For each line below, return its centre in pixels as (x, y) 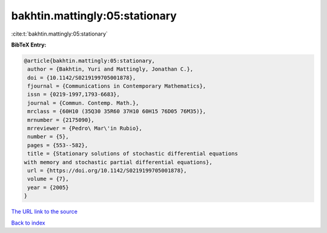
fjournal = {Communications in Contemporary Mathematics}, (117, 86)
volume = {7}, (48, 179)
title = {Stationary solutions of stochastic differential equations (133, 154)
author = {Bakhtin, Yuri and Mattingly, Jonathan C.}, (111, 69)
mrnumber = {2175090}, (61, 120)
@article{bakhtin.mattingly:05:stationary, (90, 61)
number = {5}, (48, 137)
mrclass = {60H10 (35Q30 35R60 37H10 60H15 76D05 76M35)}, (117, 111)
